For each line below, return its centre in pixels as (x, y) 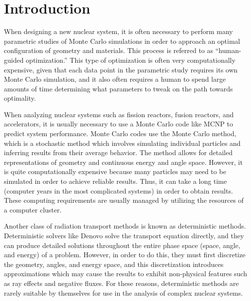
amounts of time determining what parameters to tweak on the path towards (118, 88)
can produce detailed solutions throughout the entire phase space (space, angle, (122, 245)
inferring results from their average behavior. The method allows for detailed (118, 152)
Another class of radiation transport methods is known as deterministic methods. (125, 226)
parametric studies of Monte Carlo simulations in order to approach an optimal (122, 41)
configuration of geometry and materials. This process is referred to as (109, 50)
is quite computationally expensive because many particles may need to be (115, 171)
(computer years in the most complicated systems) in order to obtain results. (118, 190)
